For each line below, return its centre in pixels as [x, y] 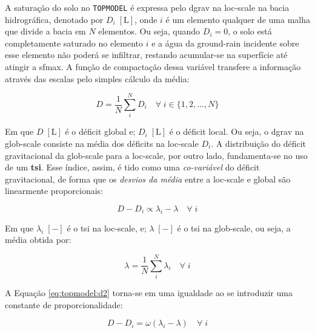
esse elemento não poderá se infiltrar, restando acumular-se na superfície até [146, 55]
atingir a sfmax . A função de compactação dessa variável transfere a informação [153, 67]
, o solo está [250, 31]
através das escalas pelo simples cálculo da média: [97, 78]
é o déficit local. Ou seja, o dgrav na [237, 131]
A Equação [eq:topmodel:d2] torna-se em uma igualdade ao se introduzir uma [149, 293]
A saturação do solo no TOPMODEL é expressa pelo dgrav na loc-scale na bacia [147, 7]
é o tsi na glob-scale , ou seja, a [234, 228]
